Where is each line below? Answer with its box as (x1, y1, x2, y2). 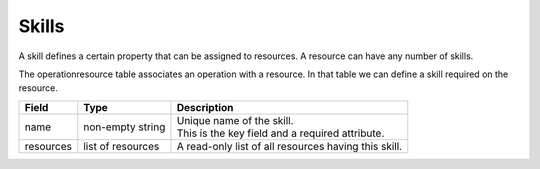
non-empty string (83, 120, 166, 134)
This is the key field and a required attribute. (176, 126, 385, 140)
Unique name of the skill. (176, 113, 294, 127)
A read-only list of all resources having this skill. (176, 139, 403, 153)
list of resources (83, 139, 160, 153)
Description (176, 100, 234, 114)
